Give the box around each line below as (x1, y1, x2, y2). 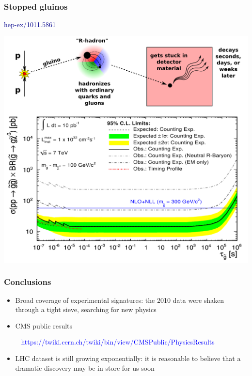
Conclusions (4, 276, 51, 288)
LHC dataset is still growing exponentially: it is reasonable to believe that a (15, 353, 241, 363)
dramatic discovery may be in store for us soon (15, 362, 155, 373)
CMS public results (15, 320, 73, 330)
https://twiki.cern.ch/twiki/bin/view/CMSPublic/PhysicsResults (21, 337, 215, 347)
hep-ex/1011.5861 (4, 19, 56, 30)
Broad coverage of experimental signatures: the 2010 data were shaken (15, 295, 224, 305)
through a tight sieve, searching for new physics (15, 304, 157, 314)
